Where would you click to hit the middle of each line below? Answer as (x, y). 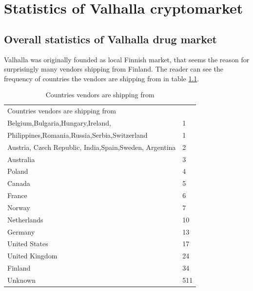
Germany (21, 231)
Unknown (21, 280)
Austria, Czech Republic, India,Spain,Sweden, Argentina (92, 147)
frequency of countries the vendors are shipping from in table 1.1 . (102, 78)
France (17, 195)
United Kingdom (32, 256)
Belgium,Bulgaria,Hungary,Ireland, (59, 123)
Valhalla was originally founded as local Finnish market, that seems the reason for (127, 59)
